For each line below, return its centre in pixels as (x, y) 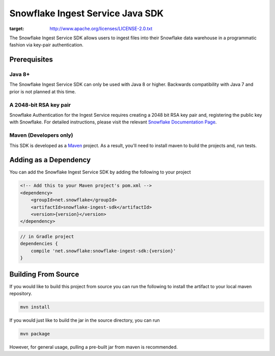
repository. (21, 294)
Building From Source (44, 274)
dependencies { (39, 244)
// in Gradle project (47, 236)
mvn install (35, 307)
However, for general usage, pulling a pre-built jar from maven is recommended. (93, 347)
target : (17, 29)
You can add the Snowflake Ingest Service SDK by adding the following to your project (100, 172)
